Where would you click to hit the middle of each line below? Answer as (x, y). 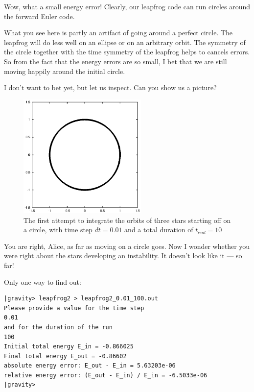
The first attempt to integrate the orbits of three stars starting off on (127, 220)
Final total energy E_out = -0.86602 (65, 356)
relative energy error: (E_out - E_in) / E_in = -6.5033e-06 (106, 375)
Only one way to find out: (43, 282)
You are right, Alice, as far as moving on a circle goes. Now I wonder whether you (127, 246)
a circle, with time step (58, 230)
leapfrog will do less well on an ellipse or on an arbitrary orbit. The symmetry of (125, 42)
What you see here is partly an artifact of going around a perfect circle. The (118, 33)
